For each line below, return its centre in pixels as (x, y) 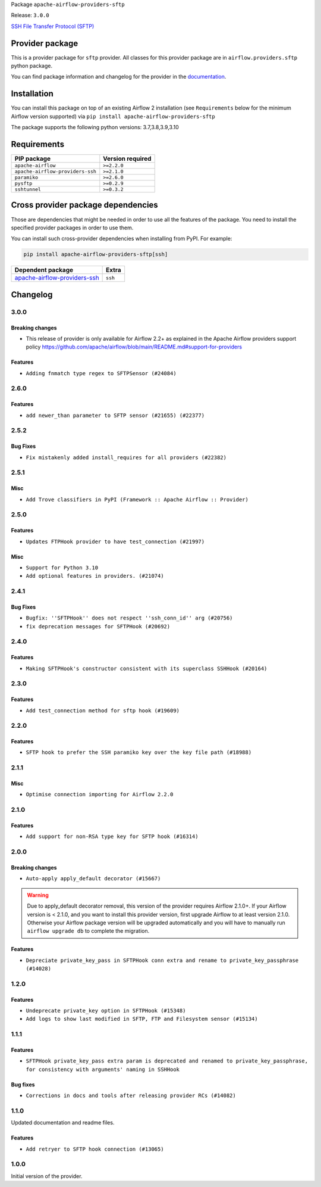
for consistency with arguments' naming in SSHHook (103, 1069)
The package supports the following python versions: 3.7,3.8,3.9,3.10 (95, 127)
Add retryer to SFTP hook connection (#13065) (95, 1149)
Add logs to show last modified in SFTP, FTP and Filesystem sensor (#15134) (142, 1019)
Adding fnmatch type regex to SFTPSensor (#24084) (101, 373)
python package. (32, 66)
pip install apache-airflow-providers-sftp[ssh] (96, 254)
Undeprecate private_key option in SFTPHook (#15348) (106, 1011)
